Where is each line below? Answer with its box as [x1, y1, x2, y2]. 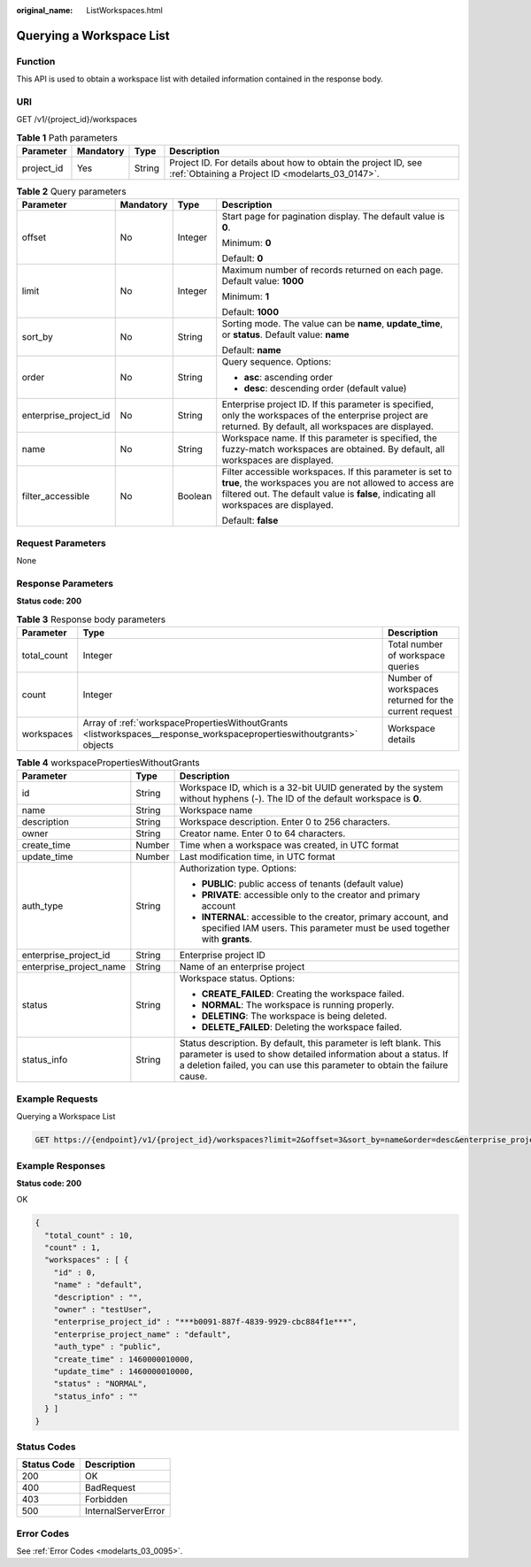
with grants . [201, 933, 252, 946]
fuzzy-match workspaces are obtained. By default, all [221, 443, 445, 456]
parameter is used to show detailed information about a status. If [179, 1049, 449, 1061]
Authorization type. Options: [179, 863, 296, 875]
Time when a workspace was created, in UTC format [179, 839, 399, 851]
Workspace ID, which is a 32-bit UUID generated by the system [179, 781, 443, 794]
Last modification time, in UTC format [179, 850, 335, 863]
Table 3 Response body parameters [16, 613, 166, 626]
